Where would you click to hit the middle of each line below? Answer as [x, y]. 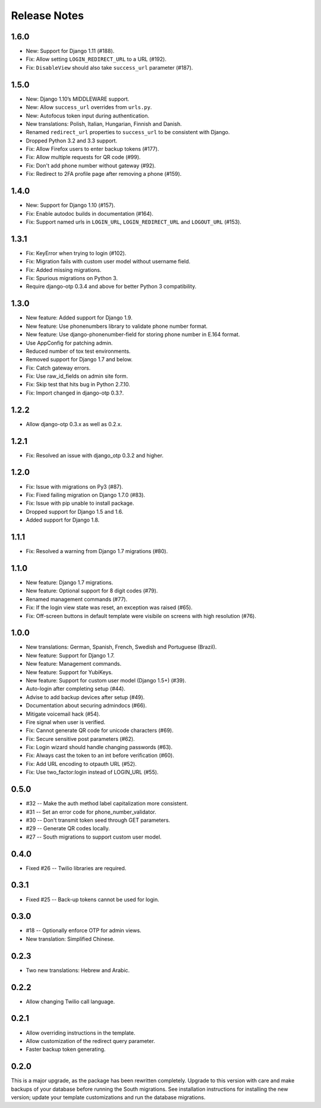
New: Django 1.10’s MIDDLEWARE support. [78, 99]
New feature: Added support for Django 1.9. [79, 318]
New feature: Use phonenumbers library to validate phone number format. [117, 326]
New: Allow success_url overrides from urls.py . [89, 107]
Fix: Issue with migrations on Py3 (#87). [74, 486]
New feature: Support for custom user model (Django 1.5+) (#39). [106, 680]
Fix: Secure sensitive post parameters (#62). [80, 738]
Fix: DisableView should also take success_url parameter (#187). [109, 67]
